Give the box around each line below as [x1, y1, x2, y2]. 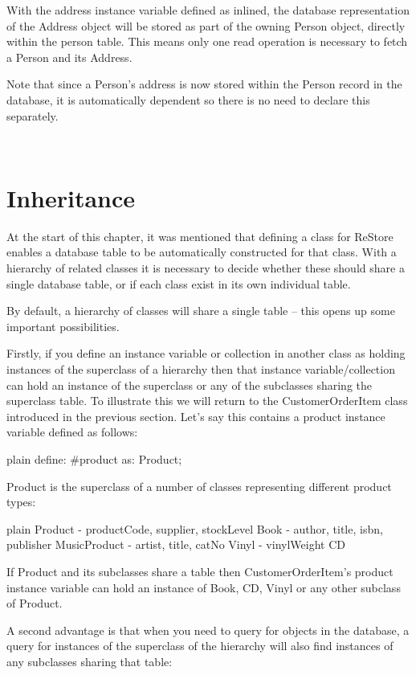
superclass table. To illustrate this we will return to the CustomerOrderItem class [6, 392, 408, 409]
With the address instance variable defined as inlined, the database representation [6, 2, 410, 18]
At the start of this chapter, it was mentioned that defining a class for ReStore [6, 227, 394, 244]
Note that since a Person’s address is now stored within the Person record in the [6, 76, 402, 92]
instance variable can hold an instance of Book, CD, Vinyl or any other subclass [6, 579, 401, 595]
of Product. [6, 595, 63, 612]
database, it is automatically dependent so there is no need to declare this [6, 91, 370, 108]
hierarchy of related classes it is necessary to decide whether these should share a [6, 260, 405, 276]
